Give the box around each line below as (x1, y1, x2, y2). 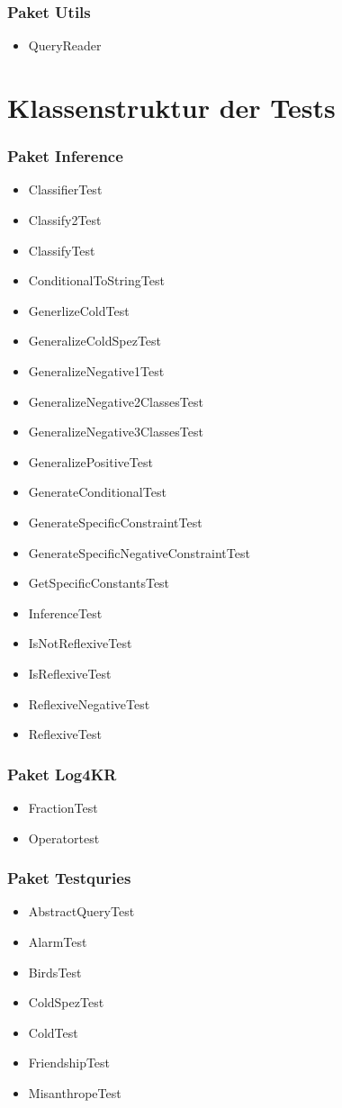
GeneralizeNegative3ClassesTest (28, 422, 203, 441)
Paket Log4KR (7, 762, 117, 785)
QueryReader (28, 36, 102, 55)
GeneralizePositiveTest (28, 452, 153, 471)
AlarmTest (28, 932, 87, 950)
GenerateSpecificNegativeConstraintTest (28, 543, 250, 562)
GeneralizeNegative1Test (28, 361, 165, 380)
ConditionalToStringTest (28, 271, 165, 290)
